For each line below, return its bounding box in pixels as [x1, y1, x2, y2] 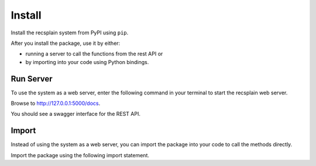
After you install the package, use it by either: [11, 40, 121, 47]
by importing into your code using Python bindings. [25, 58, 149, 65]
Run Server [11, 73, 53, 84]
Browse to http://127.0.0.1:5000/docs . [11, 100, 101, 107]
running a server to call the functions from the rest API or [25, 50, 163, 58]
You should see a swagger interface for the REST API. [11, 111, 140, 118]
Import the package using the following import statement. [11, 151, 149, 158]
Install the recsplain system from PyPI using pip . [11, 29, 129, 36]
